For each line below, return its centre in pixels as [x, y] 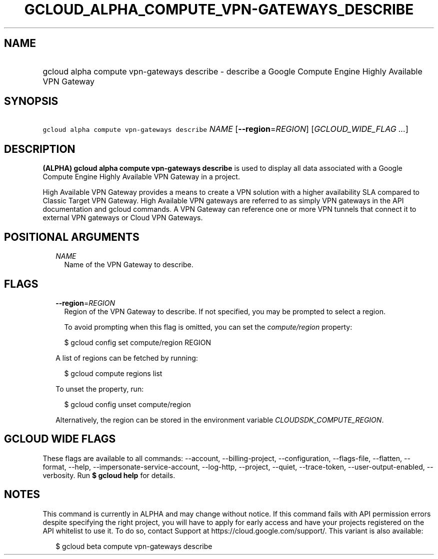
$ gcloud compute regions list [113, 373]
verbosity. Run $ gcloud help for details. [109, 475]
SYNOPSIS [31, 101]
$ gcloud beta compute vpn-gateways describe [134, 546]
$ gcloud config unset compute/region [127, 404]
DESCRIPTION [40, 149]
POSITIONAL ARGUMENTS [72, 237]
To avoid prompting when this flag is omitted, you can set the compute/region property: [208, 327]
